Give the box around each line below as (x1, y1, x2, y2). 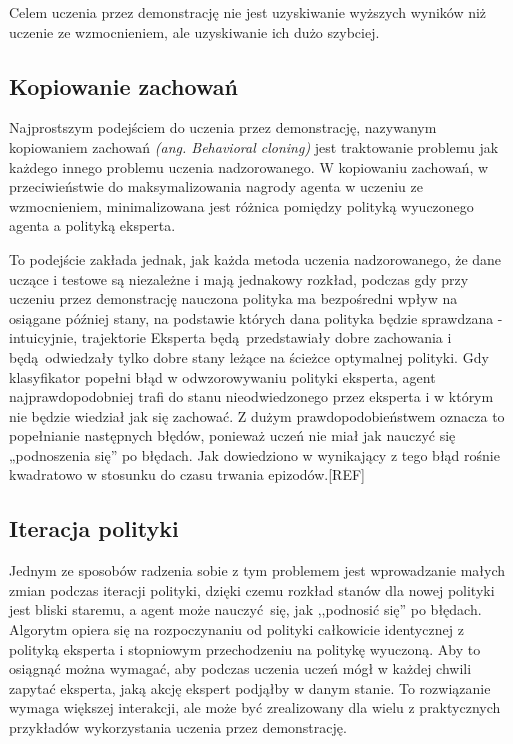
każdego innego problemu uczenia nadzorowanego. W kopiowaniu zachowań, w (9, 156, 489, 177)
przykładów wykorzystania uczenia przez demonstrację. (9, 717, 347, 738)
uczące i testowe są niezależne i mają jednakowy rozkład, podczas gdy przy (9, 268, 469, 289)
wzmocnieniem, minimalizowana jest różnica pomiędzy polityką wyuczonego (9, 195, 474, 216)
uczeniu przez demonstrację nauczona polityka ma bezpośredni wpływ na (9, 288, 458, 309)
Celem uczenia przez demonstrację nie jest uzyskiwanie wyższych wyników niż (9, 2, 487, 22)
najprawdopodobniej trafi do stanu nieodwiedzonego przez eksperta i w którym (9, 386, 494, 407)
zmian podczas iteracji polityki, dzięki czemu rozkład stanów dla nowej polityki (9, 579, 495, 600)
